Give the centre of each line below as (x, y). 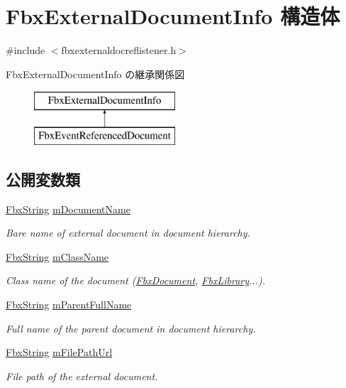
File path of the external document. (82, 376)
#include (26, 50)
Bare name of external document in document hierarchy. (128, 233)
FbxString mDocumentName (68, 209)
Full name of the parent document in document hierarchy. (131, 328)
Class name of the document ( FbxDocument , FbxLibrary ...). (135, 280)
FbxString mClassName (57, 256)
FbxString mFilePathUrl (59, 352)
